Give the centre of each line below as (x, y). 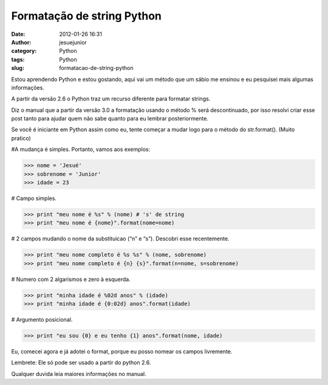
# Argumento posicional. (42, 320)
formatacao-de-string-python (96, 68)
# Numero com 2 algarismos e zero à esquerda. (71, 279)
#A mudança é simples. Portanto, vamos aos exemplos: (81, 150)
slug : (18, 68)
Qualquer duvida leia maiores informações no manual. (79, 373)
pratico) (21, 138)
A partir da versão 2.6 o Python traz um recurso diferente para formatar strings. (111, 99)
